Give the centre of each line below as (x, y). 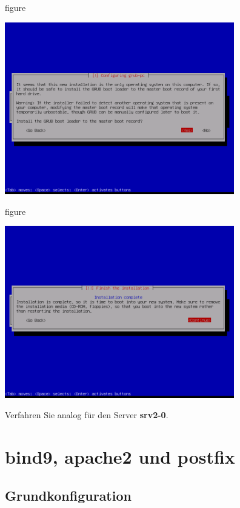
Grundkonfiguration (68, 495)
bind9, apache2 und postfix (120, 457)
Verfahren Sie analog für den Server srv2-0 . (87, 415)
